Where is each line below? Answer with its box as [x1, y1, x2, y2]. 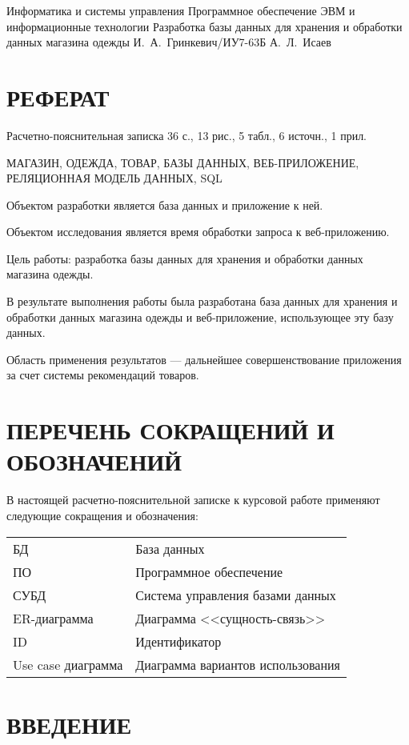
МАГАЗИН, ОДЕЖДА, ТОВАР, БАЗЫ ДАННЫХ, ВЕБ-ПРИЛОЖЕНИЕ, [6, 154, 359, 170]
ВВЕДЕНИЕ [6, 707, 132, 740]
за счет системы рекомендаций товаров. [6, 366, 199, 383]
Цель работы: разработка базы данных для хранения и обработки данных [6, 250, 363, 266]
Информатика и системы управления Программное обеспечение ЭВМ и [6, 2, 355, 18]
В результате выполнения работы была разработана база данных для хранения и [6, 293, 398, 310]
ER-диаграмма [13, 608, 94, 627]
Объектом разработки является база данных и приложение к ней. [6, 196, 323, 213]
